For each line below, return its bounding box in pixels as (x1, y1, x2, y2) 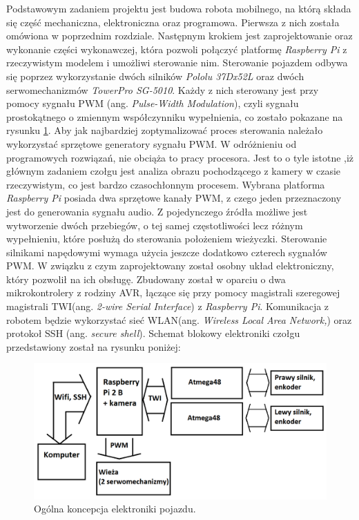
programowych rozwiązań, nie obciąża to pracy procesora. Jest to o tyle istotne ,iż (6, 150, 354, 164)
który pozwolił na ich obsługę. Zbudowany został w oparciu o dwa (6, 271, 286, 286)
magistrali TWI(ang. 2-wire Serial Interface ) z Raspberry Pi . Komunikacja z (6, 299, 329, 314)
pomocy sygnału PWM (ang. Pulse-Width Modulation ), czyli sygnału (6, 96, 299, 110)
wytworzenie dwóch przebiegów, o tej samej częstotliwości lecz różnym (6, 218, 303, 232)
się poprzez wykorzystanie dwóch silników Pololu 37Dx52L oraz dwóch (6, 68, 304, 83)
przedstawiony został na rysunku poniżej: (6, 339, 181, 354)
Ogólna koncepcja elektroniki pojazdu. (34, 501, 196, 516)
